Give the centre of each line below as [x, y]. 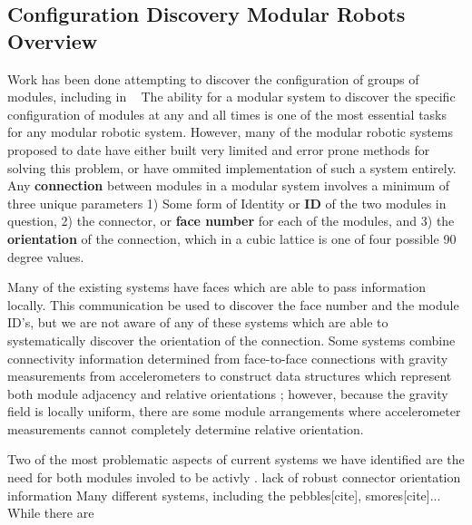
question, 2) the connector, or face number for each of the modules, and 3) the [231, 221]
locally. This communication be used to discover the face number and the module [233, 304]
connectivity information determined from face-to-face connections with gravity [228, 358]
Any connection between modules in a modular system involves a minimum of [229, 185]
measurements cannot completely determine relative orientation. [186, 428]
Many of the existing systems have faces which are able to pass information [217, 287]
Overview [53, 40]
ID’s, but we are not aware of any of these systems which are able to [198, 322]
